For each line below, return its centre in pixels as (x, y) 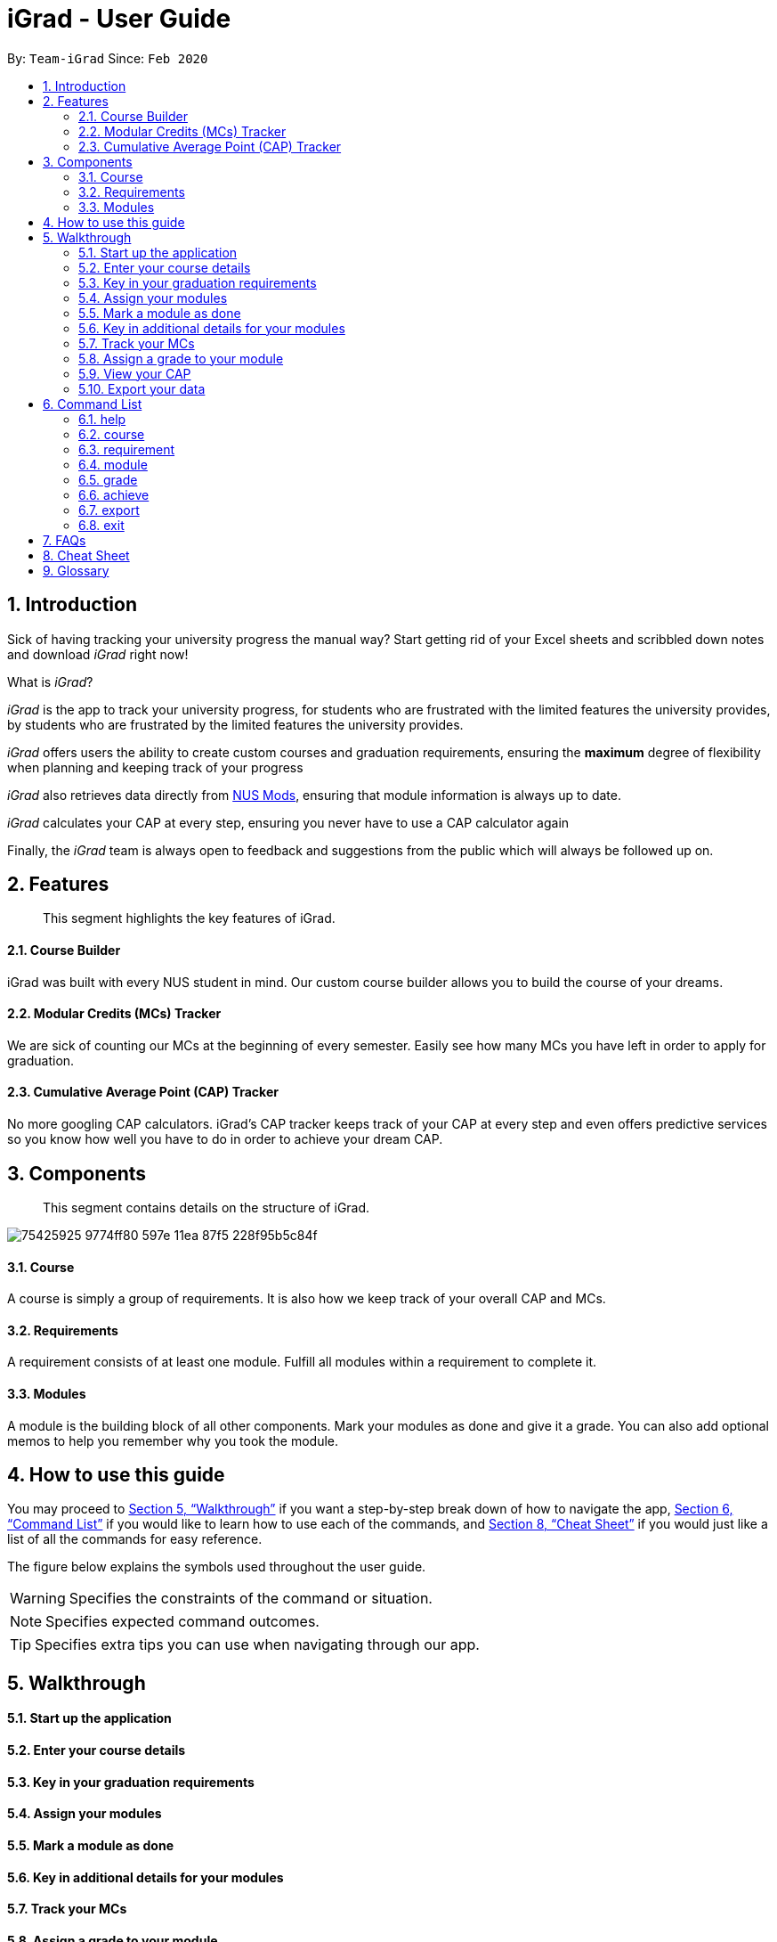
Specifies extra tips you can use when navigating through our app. (257, 1645)
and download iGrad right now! (98, 654)
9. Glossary (76, 570)
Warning (38, 1599)
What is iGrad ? (50, 681)
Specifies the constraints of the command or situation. (251, 1599)
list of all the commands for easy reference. (135, 1539)
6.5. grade (108, 479)
